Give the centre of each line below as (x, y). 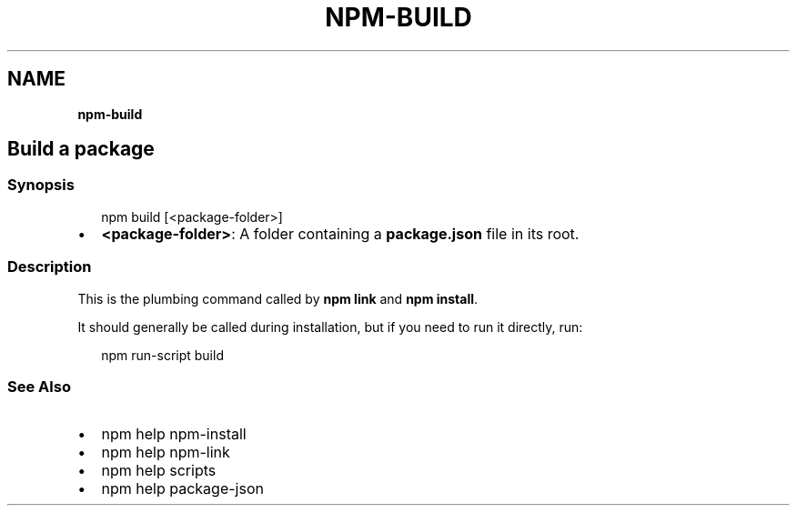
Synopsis (41, 185)
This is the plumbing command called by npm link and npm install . (278, 298)
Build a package (81, 149)
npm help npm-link (166, 453)
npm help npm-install (174, 434)
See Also (39, 386)
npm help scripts (159, 471)
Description (50, 267)
